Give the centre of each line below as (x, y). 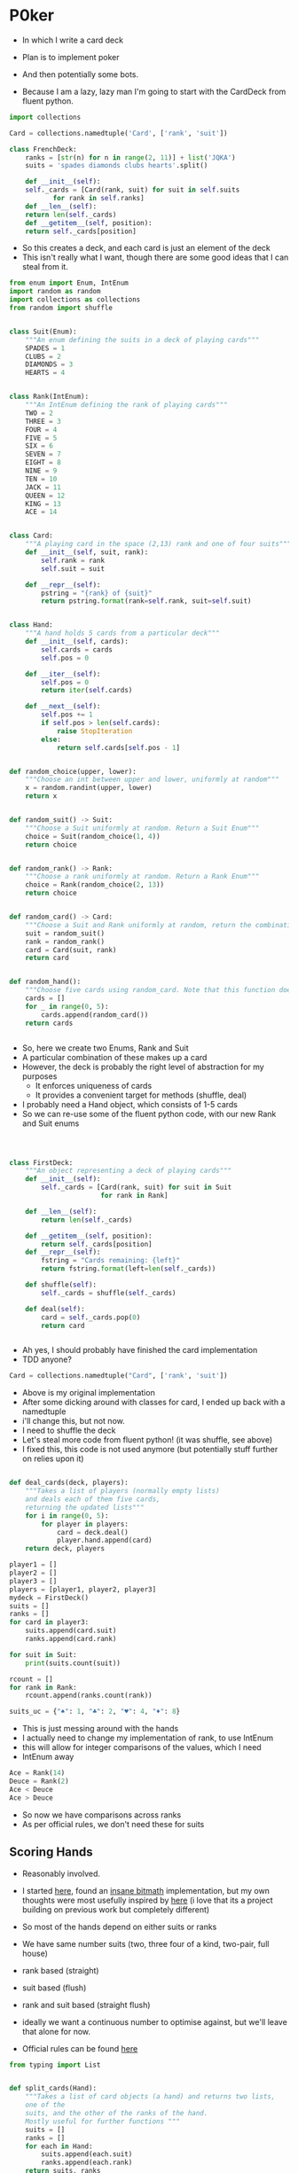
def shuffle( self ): (61, 1285)
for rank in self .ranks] (98, 199)
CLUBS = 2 (43, 356)
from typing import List (55, 2065)
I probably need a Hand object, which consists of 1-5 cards (129, 1104)
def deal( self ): (55, 1309)
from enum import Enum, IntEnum (69, 283)
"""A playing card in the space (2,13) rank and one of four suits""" (158, 544)
